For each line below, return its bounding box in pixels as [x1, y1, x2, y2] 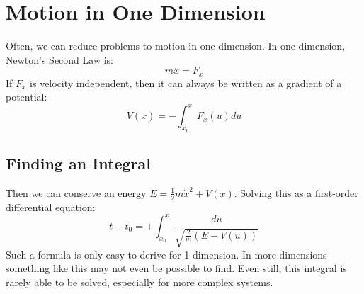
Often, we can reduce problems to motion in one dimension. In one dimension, [6, 38, 346, 53]
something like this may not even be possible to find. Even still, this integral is [6, 261, 347, 276]
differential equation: [6, 199, 96, 214]
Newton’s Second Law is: [6, 52, 113, 67]
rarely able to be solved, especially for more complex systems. [6, 274, 273, 289]
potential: [6, 89, 47, 104]
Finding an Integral [6, 152, 152, 174]
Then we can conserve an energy [6, 185, 147, 200]
